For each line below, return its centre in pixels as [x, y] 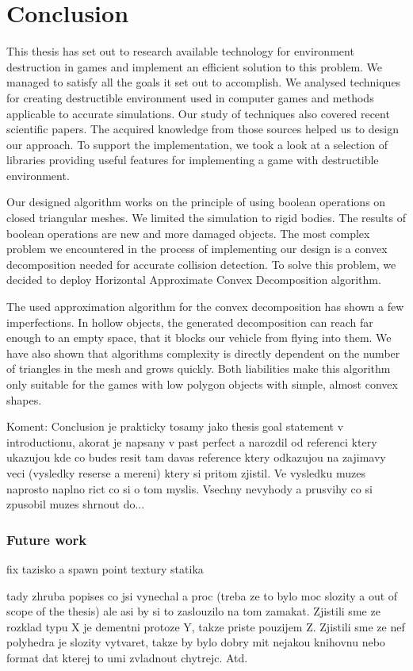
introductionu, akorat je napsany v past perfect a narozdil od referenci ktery [192, 441]
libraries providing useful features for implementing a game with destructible [193, 160]
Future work [47, 539]
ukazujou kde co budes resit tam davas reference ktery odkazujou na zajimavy [196, 457]
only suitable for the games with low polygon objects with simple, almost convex [202, 384]
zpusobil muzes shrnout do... [76, 504]
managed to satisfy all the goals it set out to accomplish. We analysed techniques [204, 82]
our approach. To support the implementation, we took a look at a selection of [197, 144]
